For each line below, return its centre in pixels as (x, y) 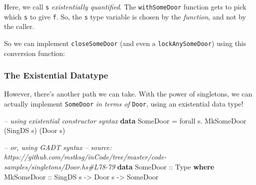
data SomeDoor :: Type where (166, 166)
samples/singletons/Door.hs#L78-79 (60, 166)
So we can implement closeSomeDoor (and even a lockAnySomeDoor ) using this (125, 43)
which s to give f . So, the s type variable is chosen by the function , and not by (125, 16)
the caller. (19, 26)
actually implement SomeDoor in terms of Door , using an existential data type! (124, 103)
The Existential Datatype (56, 75)
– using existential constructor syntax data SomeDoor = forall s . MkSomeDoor (125, 120)
